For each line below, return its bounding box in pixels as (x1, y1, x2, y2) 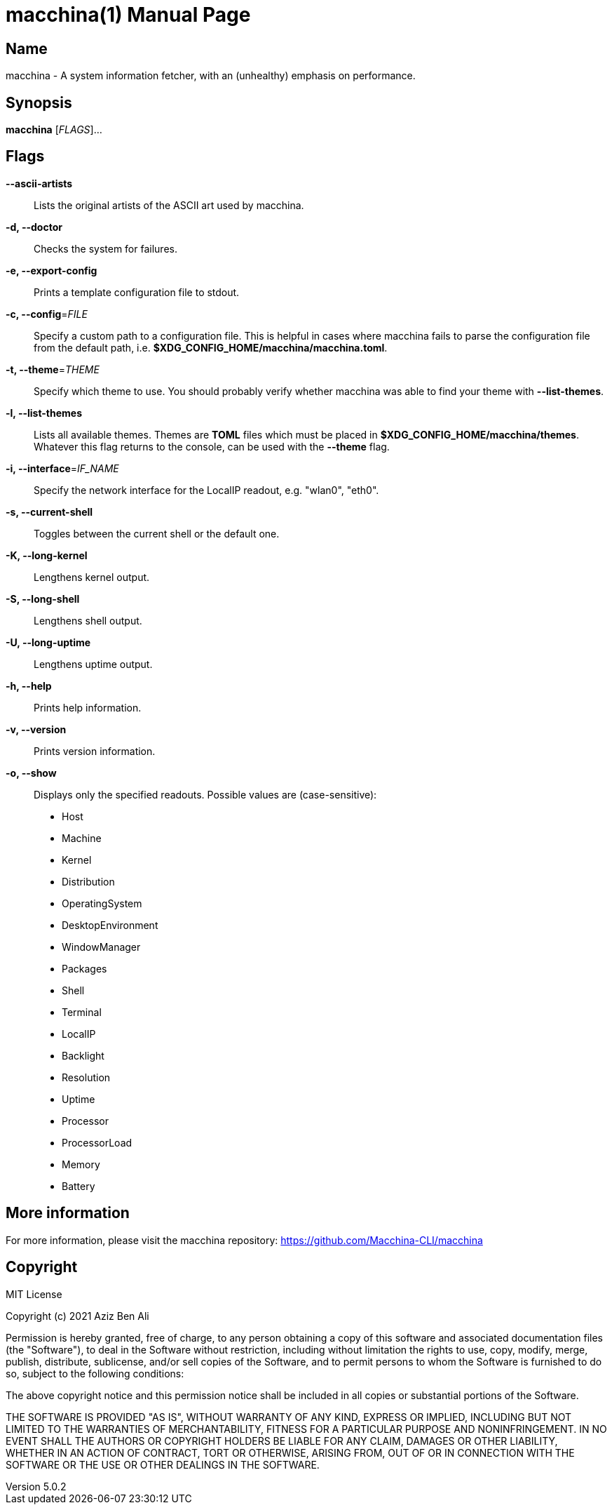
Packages (62, 962, 107, 975)
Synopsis (6, 93, 72, 112)
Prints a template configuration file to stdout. (34, 286, 240, 298)
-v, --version (6, 723, 67, 735)
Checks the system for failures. (34, 242, 177, 255)
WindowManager (62, 940, 141, 953)
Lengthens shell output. (34, 614, 142, 627)
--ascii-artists (6, 177, 73, 189)
